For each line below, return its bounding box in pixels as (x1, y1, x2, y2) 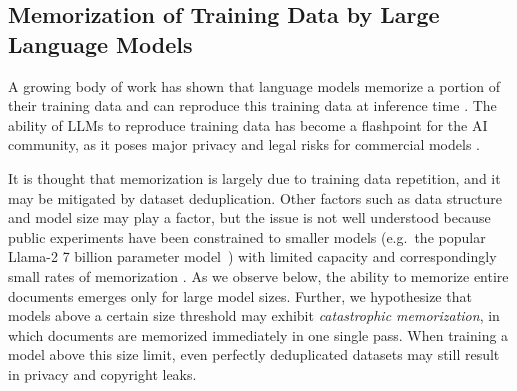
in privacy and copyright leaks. (8, 363, 197, 384)
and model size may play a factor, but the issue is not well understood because (8, 207, 491, 228)
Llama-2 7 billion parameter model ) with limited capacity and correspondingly (8, 246, 497, 267)
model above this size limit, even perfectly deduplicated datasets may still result (8, 344, 500, 365)
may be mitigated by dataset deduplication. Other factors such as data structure (8, 187, 503, 208)
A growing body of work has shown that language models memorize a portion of (8, 75, 500, 96)
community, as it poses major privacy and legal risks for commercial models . (8, 134, 480, 155)
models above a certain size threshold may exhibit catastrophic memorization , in (8, 305, 500, 326)
